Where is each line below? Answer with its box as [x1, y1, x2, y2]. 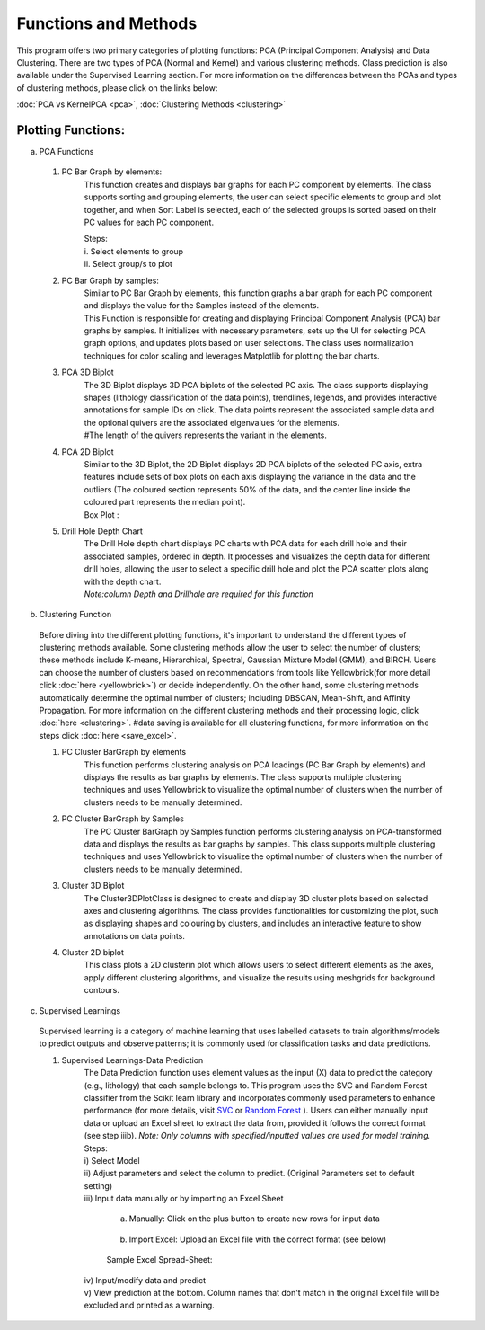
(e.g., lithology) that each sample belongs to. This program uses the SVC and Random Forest [84, 1079, 428, 1091]
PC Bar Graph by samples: [61, 275, 159, 286]
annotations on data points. [84, 930, 186, 941]
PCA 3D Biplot [61, 367, 114, 377]
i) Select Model [84, 1155, 140, 1166]
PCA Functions [39, 146, 94, 157]
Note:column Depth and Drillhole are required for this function [84, 589, 313, 599]
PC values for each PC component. [84, 217, 215, 227]
